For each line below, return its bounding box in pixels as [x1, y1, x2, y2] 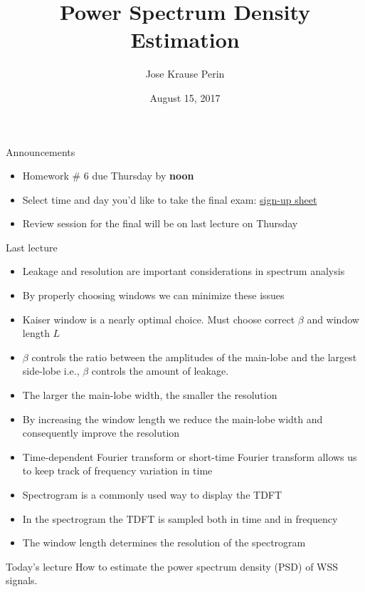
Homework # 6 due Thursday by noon [22, 168, 194, 183]
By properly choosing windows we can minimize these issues [22, 288, 285, 303]
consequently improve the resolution [22, 425, 180, 440]
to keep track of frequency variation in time [22, 463, 213, 478]
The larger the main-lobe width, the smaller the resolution [22, 388, 277, 403]
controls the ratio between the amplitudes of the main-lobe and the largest [31, 349, 357, 364]
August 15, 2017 [149, 90, 221, 105]
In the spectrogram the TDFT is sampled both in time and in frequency [22, 511, 338, 526]
